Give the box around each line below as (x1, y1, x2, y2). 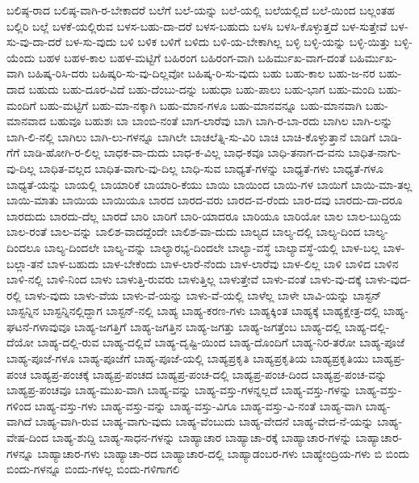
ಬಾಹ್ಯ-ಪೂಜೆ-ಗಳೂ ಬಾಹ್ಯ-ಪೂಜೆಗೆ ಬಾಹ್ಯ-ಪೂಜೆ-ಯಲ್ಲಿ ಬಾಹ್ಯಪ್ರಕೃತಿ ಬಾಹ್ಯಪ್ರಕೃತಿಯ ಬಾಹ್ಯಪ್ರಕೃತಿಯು (6, 350, 369, 367)
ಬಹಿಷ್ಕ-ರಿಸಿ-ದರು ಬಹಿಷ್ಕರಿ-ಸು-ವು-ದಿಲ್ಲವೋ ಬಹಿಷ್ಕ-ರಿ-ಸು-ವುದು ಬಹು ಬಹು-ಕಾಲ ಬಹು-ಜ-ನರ (27, 65, 375, 82)
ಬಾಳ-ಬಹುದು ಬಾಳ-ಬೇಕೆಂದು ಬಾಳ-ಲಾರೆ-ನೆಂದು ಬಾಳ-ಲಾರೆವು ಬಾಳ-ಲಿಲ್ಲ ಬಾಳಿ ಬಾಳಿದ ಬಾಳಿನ (47, 254, 399, 271)
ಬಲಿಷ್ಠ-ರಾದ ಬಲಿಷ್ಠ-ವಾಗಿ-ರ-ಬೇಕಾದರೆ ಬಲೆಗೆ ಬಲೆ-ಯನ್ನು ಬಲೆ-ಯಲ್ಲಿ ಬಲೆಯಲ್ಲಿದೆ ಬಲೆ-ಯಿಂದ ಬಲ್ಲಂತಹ (6, 2, 395, 18)
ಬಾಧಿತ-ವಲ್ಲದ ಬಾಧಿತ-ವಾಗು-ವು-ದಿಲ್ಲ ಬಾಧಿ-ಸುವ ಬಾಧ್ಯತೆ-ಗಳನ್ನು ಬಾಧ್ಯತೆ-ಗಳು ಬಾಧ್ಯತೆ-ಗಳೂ (39, 159, 383, 176)
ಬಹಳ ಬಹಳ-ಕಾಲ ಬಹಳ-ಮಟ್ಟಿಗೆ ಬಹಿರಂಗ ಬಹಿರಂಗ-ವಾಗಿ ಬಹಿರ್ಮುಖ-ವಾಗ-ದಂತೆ (38, 48, 346, 65)
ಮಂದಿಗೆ (6, 96, 36, 113)
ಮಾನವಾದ (6, 112, 47, 129)
